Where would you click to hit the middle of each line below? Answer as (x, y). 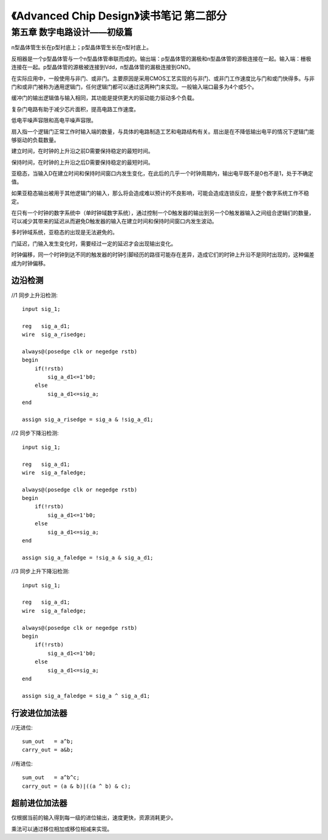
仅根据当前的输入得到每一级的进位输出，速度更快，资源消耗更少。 (94, 818)
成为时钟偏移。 (30, 263)
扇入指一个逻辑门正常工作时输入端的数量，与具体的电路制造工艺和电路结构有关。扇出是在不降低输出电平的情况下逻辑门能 (163, 131)
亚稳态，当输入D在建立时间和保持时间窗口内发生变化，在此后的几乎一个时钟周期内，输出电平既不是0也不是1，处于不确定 (162, 174)
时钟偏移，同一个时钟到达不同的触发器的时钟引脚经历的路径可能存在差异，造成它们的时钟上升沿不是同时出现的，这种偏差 (163, 254)
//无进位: (22, 727)
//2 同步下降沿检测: (35, 433)
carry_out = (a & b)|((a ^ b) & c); (77, 786)
